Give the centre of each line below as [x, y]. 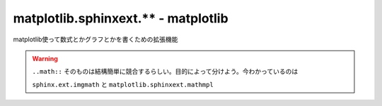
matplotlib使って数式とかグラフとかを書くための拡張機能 [95, 39]
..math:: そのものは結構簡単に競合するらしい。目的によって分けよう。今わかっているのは [165, 72]
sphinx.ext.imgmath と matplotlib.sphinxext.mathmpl [123, 84]
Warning [45, 58]
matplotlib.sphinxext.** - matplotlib [121, 18]
